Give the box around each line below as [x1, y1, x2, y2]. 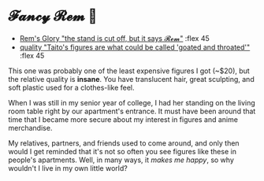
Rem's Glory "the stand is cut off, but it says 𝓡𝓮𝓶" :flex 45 [19, 33, 210, 42]
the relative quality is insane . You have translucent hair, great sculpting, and [8, 74, 255, 83]
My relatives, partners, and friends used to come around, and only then [8, 138, 240, 148]
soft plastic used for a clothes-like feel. [8, 83, 136, 92]
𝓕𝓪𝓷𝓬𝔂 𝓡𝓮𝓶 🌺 [8, 7, 98, 25]
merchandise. [8, 123, 53, 132]
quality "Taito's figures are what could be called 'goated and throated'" [19, 42, 251, 52]
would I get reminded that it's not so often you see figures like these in [8, 146, 236, 156]
